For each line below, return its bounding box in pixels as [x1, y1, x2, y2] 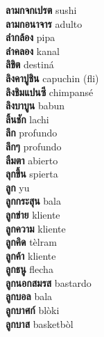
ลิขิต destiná [6, 57, 54, 72]
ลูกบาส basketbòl [6, 316, 73, 331]
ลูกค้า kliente [6, 248, 56, 262]
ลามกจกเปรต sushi [6, 3, 77, 17]
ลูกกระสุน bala [6, 194, 62, 208]
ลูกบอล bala [6, 289, 53, 304]
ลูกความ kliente [6, 221, 66, 235]
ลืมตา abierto [6, 152, 58, 167]
